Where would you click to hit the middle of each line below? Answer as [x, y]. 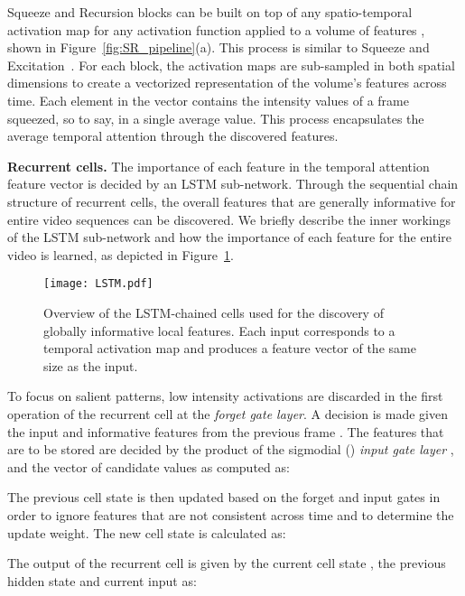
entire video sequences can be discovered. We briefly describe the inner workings [229, 219]
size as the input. [91, 365]
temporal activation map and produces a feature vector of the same [230, 348]
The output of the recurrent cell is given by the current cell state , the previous [227, 563]
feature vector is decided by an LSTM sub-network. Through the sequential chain [233, 184]
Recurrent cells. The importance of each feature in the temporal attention [219, 166]
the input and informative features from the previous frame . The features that [226, 431]
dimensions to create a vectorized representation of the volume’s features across [227, 83]
